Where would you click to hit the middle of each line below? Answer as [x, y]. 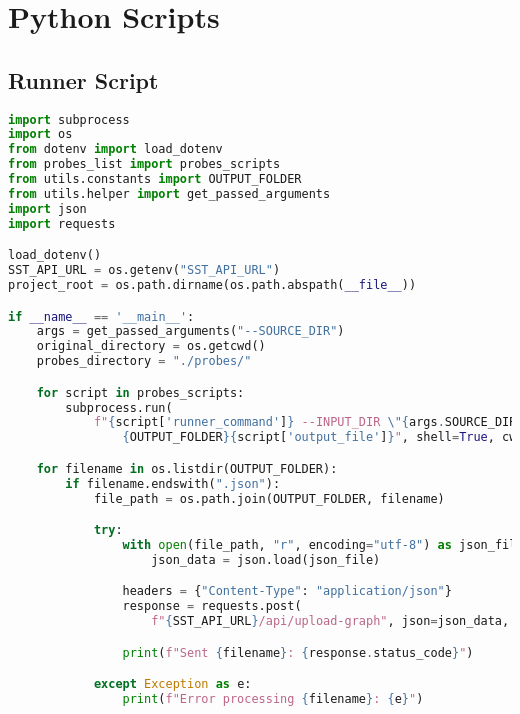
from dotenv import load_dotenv [115, 149]
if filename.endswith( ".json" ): [173, 483]
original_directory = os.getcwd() [151, 346]
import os [40, 134]
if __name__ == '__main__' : [101, 316]
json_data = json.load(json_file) [266, 559]
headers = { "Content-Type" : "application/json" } [287, 591]
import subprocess [69, 119]
